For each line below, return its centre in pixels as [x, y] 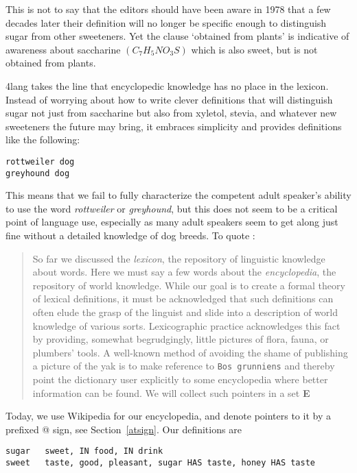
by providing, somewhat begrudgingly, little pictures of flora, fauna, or [181, 339]
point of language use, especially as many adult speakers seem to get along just [172, 222]
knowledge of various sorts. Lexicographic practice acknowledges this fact [186, 325]
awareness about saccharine [63, 49]
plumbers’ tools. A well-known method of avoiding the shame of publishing [190, 352]
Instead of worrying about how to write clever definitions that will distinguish [169, 99]
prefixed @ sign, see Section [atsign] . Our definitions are [124, 429]
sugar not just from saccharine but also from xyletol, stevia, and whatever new [171, 113]
